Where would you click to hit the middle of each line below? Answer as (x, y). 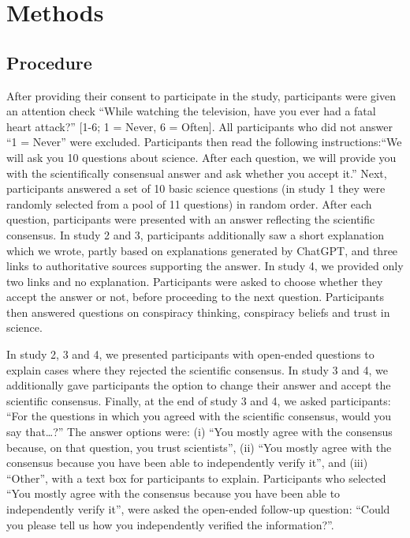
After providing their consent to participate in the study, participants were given (201, 95)
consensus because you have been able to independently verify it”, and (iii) (187, 463)
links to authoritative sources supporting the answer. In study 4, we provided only (205, 266)
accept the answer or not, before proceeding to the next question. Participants (195, 297)
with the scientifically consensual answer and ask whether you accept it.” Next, (197, 173)
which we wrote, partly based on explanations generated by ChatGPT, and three (202, 250)
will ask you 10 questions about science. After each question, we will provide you (201, 157)
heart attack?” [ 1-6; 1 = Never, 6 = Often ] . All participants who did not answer (199, 126)
